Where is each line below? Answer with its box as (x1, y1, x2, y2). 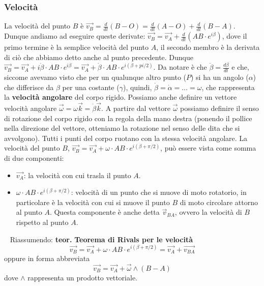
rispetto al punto (16, 217, 69, 227)
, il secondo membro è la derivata (156, 42, 260, 52)
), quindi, (123, 81, 152, 92)
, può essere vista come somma (160, 142, 256, 153)
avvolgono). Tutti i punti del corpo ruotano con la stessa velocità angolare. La (4, 132, 248, 143)
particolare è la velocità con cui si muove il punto (16, 196, 170, 207)
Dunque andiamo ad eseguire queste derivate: (4, 31, 145, 41)
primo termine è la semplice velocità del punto (4, 42, 149, 52)
